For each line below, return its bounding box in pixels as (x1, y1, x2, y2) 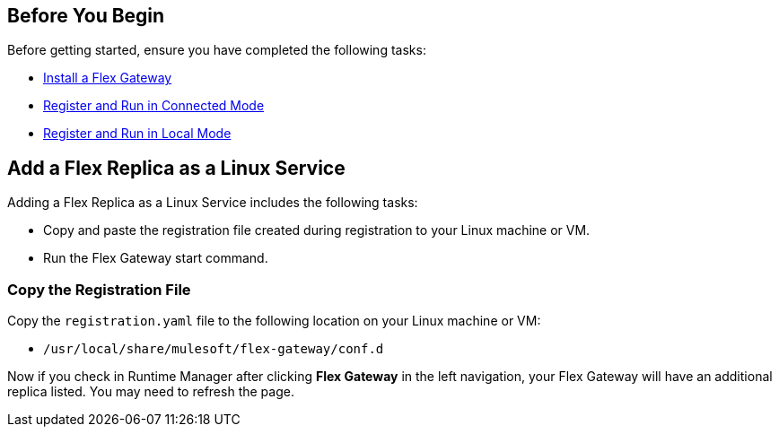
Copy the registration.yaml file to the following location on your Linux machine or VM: (7, 313, 541, 329)
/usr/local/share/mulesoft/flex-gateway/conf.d (43, 342, 384, 357)
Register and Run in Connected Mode (43, 98, 265, 114)
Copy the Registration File (7, 280, 191, 299)
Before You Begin (7, 4, 165, 27)
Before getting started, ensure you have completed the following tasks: (7, 42, 426, 58)
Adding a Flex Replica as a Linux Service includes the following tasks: (7, 195, 418, 211)
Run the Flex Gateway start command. (43, 250, 268, 266)
